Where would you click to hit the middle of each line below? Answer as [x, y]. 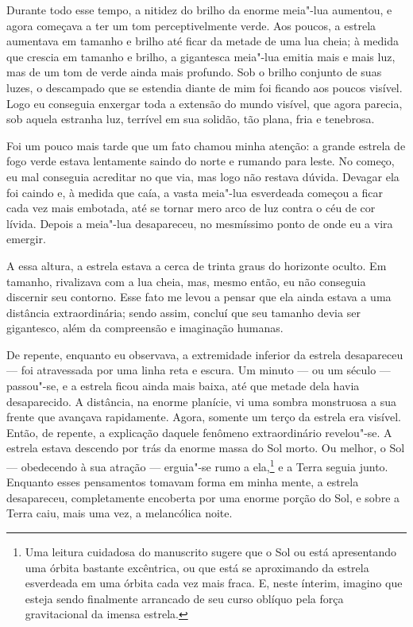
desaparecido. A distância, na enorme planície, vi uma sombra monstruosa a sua [201, 401]
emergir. [26, 239]
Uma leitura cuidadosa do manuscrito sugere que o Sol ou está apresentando [210, 552]
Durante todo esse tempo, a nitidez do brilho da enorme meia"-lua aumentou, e [199, 10]
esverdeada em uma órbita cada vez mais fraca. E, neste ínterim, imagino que [214, 583]
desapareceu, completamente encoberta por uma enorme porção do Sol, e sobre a [203, 497]
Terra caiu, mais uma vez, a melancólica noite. [120, 513]
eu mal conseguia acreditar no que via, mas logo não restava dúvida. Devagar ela [203, 176]
